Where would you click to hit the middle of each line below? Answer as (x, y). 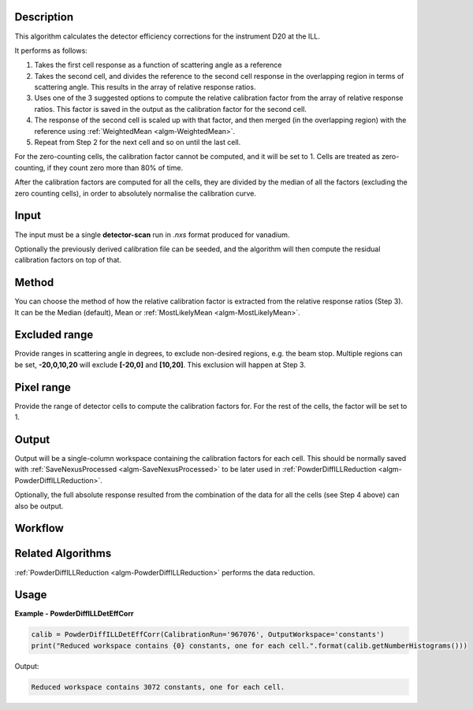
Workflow (39, 528)
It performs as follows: (51, 50)
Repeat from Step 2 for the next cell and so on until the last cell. (138, 143)
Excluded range (54, 335)
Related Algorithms (63, 554)
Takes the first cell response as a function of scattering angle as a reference (158, 65)
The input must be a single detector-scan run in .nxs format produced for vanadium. (152, 234)
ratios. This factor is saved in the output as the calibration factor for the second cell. (171, 109)
